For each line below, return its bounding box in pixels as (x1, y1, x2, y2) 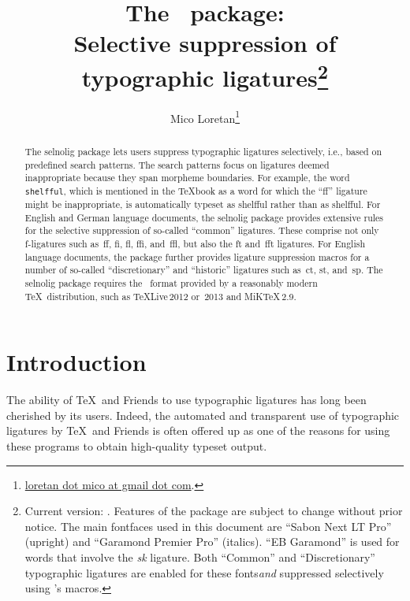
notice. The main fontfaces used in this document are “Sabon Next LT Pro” (24, 518, 392, 534)
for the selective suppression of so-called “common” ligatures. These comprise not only (24, 224, 379, 237)
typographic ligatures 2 (81, 58, 329, 93)
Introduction (6, 346, 147, 378)
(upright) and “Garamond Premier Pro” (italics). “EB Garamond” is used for (24, 533, 400, 550)
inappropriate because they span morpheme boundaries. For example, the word (24, 171, 350, 184)
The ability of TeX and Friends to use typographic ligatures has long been (6, 391, 367, 408)
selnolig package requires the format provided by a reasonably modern (24, 276, 318, 289)
